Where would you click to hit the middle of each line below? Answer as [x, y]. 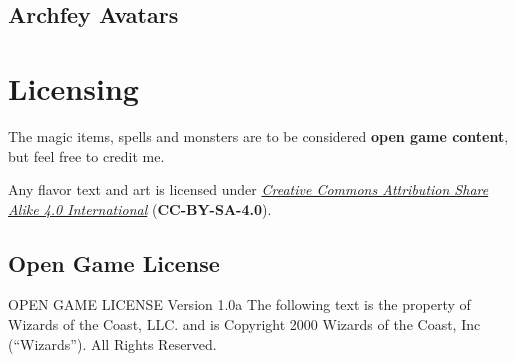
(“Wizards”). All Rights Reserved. [112, 343]
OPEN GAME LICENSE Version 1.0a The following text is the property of [239, 304]
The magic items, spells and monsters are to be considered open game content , [258, 135]
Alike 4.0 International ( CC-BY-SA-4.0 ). [140, 208]
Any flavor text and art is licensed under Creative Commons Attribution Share [248, 189]
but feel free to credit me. [86, 155]
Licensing [73, 87]
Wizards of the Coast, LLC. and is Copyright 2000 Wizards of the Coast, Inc [244, 324]
